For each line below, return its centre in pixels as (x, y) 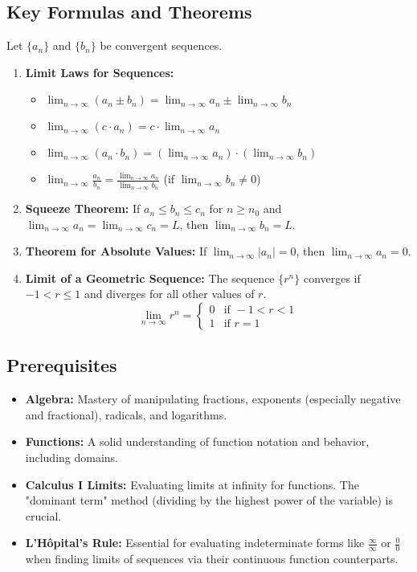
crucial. (43, 515)
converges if (332, 278)
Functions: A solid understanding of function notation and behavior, (197, 441)
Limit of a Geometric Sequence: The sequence (150, 278)
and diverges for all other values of (170, 294)
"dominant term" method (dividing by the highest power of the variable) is (209, 500)
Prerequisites (62, 365)
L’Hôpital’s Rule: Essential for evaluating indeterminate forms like (195, 543)
